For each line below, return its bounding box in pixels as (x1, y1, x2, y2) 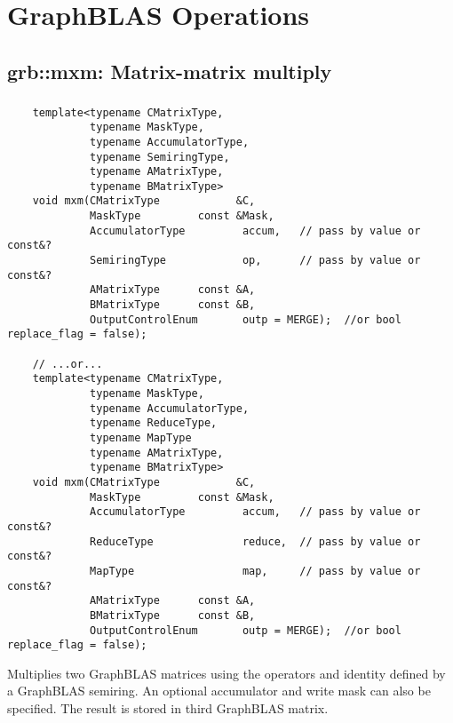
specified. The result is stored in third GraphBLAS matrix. (7, 699, 329, 717)
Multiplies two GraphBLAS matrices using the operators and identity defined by (7, 663, 446, 682)
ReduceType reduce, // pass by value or (90, 535, 421, 548)
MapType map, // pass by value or (90, 564, 421, 577)
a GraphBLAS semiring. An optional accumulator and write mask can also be (7, 681, 431, 700)
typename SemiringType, (90, 150, 230, 163)
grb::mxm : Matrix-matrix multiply (7, 57, 332, 84)
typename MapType (90, 431, 192, 444)
